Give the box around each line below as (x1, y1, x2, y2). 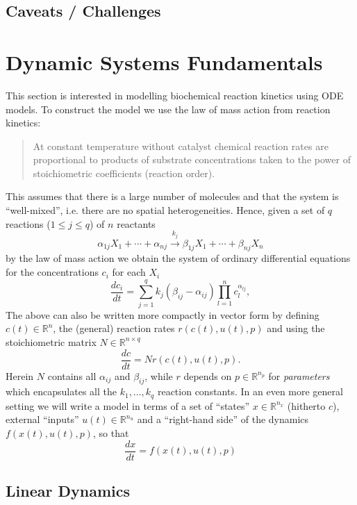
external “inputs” (6, 412, 79, 427)
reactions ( (6, 216, 51, 231)
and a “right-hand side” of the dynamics (137, 412, 309, 427)
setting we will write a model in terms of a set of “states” (6, 398, 250, 413)
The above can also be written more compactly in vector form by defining (6, 307, 319, 322)
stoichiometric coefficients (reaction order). (33, 165, 215, 180)
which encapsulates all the (6, 384, 117, 399)
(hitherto (287, 398, 326, 413)
